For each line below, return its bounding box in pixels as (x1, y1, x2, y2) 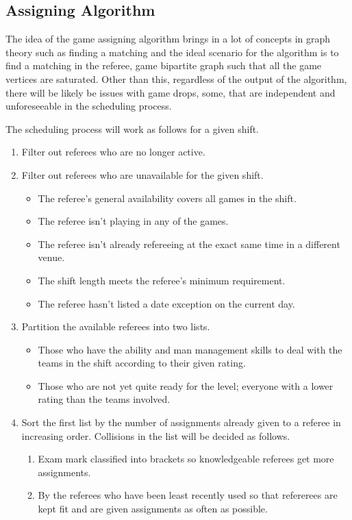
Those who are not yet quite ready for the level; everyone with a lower (38, 378, 334, 393)
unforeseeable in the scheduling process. (5, 99, 172, 113)
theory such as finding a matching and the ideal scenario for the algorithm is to (5, 45, 339, 59)
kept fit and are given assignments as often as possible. (38, 502, 268, 516)
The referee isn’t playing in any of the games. (38, 214, 229, 228)
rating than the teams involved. (38, 392, 171, 406)
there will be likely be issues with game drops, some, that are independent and (5, 85, 336, 99)
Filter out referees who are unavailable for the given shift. (21, 167, 264, 182)
